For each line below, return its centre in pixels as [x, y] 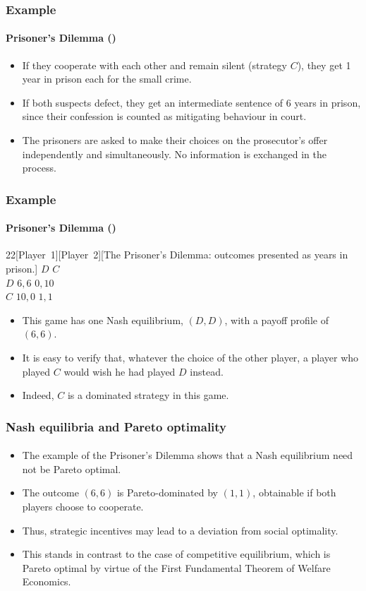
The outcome [50, 492]
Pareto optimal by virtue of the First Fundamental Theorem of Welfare [176, 567]
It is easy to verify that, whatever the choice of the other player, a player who [190, 357]
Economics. [47, 581]
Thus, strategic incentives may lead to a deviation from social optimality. [180, 530]
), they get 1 [324, 65]
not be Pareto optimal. [72, 468]
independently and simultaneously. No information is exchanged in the [175, 154]
